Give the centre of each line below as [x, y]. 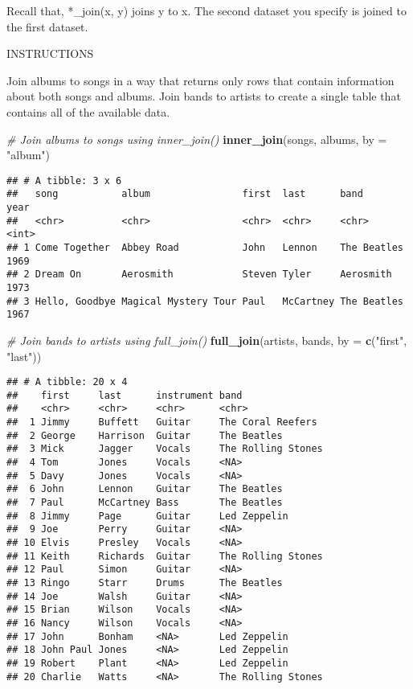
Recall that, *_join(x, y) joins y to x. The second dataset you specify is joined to [206, 10]
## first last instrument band [125, 395]
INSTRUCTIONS [50, 53]
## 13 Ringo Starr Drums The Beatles [145, 583]
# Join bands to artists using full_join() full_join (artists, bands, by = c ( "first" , [207, 340]
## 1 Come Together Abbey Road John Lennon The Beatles [205, 248]
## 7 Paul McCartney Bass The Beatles [145, 503]
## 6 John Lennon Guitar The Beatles [145, 489]
